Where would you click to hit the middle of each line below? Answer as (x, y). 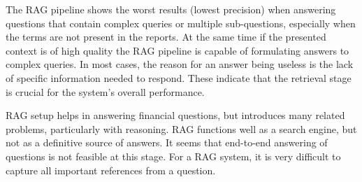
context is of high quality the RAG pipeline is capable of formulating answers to (178, 50)
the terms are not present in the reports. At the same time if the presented (166, 37)
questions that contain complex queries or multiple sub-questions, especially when (181, 23)
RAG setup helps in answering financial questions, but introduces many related (175, 115)
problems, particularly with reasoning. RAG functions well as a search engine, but (181, 128)
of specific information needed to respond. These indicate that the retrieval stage (179, 77)
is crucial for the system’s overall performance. (105, 91)
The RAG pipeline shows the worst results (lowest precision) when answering (171, 9)
